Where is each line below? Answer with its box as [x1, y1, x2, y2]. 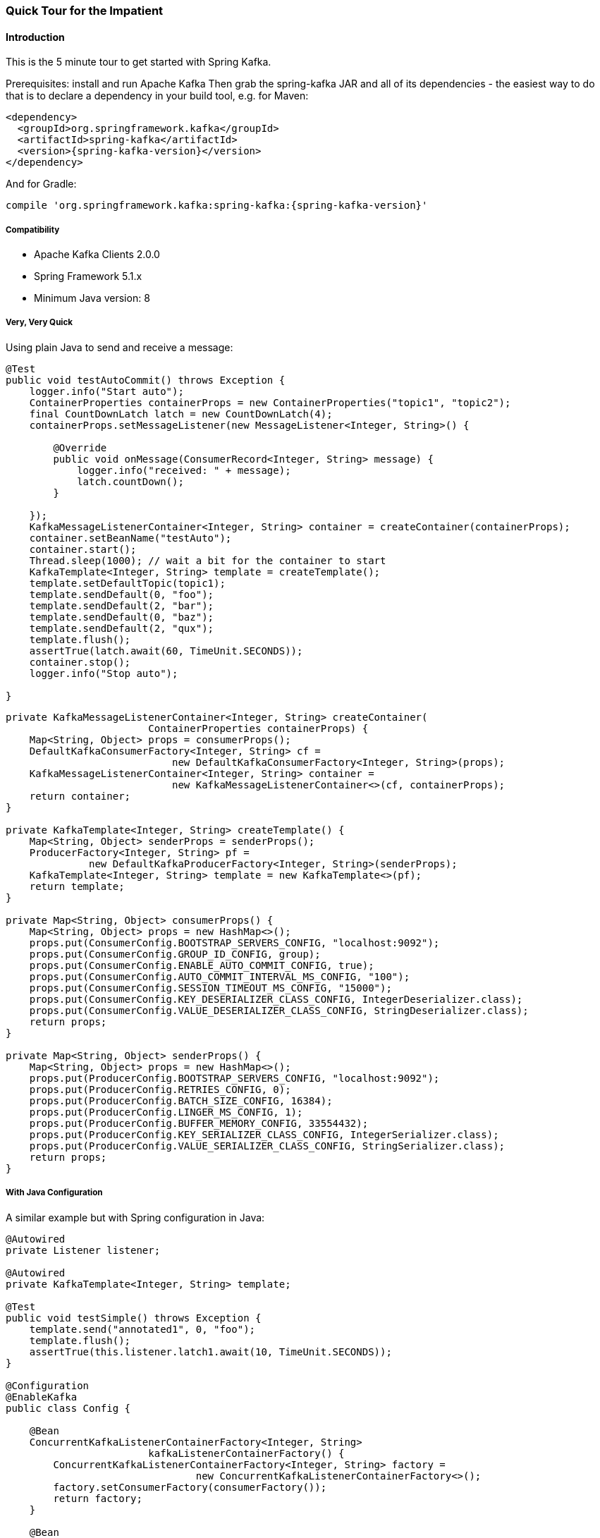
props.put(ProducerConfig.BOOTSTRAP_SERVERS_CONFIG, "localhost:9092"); [29, 1072, 440, 1084]
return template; [29, 880, 125, 892]
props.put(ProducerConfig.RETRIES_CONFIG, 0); [29, 1083, 291, 1095]
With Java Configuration [6, 1188, 103, 1198]
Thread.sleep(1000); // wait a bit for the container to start [29, 554, 386, 566]
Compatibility [6, 224, 60, 235]
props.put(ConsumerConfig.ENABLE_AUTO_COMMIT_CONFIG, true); [29, 959, 374, 971]
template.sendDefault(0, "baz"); [29, 611, 214, 623]
